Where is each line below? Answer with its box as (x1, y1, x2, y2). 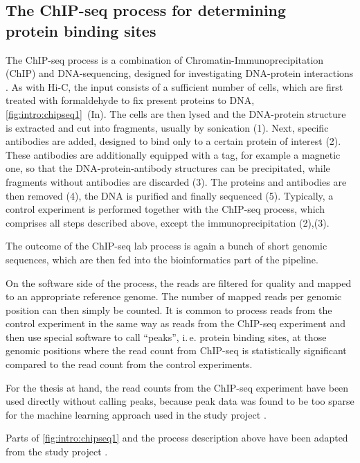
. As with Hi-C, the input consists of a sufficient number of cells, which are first (6, 79, 343, 94)
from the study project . (6, 444, 108, 459)
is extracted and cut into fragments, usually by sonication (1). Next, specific (6, 120, 329, 134)
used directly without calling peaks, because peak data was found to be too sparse (6, 394, 354, 408)
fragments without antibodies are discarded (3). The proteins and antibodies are (6, 174, 347, 189)
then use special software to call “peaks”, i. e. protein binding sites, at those (6, 329, 327, 344)
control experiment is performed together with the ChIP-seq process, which (6, 202, 325, 216)
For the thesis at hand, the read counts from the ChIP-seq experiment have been (6, 380, 349, 394)
